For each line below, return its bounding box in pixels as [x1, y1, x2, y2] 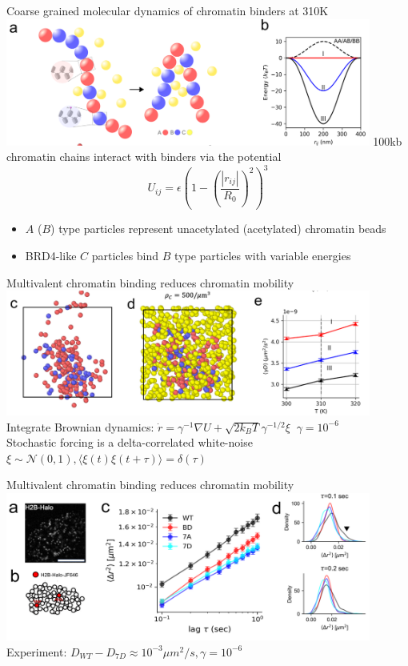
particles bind [91, 247, 159, 263]
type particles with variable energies [174, 247, 351, 263]
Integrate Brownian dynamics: [6, 418, 154, 435]
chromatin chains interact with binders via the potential [6, 148, 282, 165]
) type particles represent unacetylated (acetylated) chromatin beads [50, 220, 386, 237]
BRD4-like [25, 247, 77, 263]
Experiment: [6, 643, 67, 660]
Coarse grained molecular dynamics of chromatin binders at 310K [6, 2, 329, 18]
